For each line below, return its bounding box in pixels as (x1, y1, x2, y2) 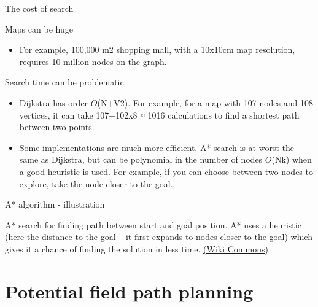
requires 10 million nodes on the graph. (19, 55, 167, 68)
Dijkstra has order (19, 96, 88, 109)
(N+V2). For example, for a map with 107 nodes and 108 (97, 96, 313, 109)
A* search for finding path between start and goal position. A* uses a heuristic (5, 218, 301, 231)
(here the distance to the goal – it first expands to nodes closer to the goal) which (5, 230, 312, 243)
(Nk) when (271, 153, 312, 166)
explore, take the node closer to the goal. (19, 177, 173, 190)
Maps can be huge (5, 22, 73, 35)
